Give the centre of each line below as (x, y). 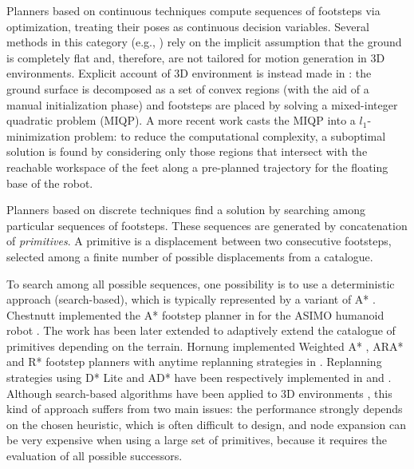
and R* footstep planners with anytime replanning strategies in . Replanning (194, 362)
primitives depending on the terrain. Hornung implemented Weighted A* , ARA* (205, 346)
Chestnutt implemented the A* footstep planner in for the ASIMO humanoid (195, 314)
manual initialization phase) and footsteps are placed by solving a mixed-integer (202, 104)
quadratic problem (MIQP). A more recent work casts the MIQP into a (181, 120)
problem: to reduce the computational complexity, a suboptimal (230, 135)
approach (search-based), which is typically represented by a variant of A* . (191, 299)
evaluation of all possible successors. (95, 456)
